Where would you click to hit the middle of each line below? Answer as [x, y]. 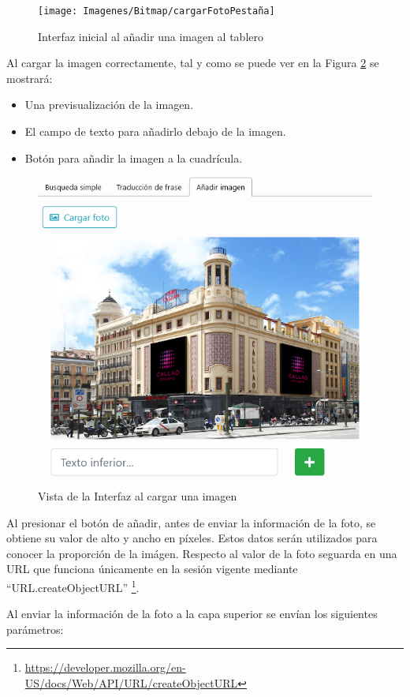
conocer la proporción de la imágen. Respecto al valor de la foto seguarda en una [202, 553]
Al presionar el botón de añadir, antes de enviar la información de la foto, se [191, 522]
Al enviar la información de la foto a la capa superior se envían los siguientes [192, 614]
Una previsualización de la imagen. [109, 105]
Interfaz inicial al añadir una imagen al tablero [151, 36]
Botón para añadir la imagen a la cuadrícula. [134, 157]
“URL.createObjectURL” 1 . [73, 586]
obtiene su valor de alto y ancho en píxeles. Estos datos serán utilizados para [192, 538]
